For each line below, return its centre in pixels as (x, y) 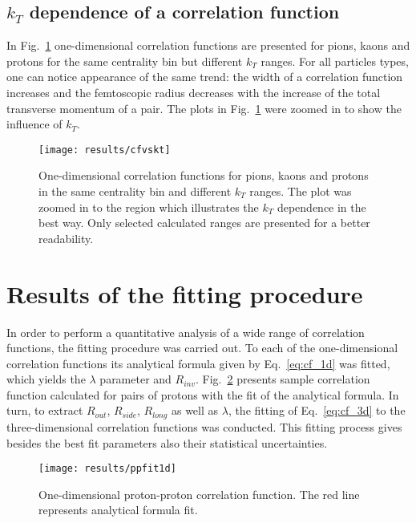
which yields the (46, 379)
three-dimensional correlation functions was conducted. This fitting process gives (204, 426)
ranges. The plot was (301, 191)
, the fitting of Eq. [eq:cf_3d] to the (317, 410)
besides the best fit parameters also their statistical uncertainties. (167, 442)
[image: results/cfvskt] (105, 150)
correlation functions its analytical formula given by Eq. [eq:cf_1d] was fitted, (198, 363)
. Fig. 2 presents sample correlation (283, 379)
